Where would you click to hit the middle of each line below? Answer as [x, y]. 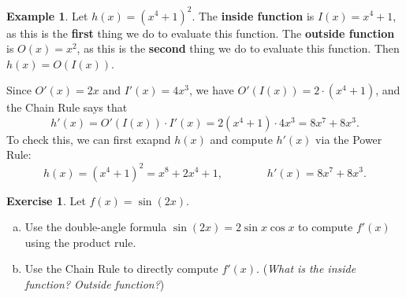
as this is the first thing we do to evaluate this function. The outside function [201, 33]
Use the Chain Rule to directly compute [121, 269]
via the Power [349, 139]
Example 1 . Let [47, 15]
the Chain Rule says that [67, 107]
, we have [212, 90]
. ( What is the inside [306, 269]
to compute [326, 227]
